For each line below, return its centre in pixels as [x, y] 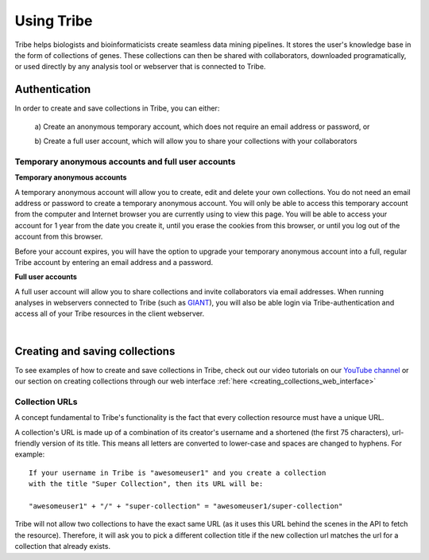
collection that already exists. [63, 546]
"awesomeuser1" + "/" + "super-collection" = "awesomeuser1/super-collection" [186, 506]
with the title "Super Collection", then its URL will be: [146, 484]
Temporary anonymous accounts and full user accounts [125, 161]
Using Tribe [54, 21]
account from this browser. [59, 237]
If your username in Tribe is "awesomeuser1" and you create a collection [178, 472]
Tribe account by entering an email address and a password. [114, 262]
